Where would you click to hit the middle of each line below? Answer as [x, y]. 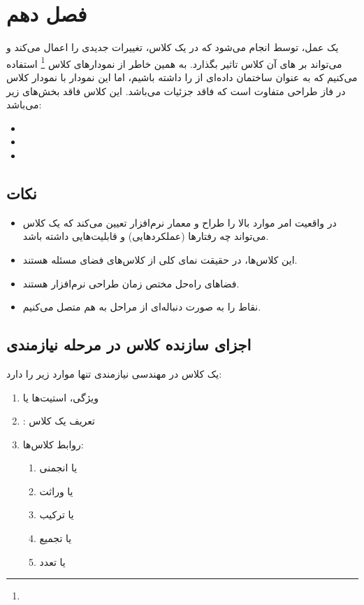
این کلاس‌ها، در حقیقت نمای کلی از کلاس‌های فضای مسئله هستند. [160, 259]
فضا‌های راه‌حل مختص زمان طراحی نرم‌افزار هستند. [131, 283]
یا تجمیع [56, 538]
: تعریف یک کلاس [59, 421]
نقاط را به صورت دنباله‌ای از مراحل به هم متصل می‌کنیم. [142, 307]
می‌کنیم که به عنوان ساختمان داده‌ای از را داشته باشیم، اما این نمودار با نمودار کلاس [182, 77]
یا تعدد [52, 561]
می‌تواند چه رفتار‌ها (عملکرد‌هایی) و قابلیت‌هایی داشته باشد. [146, 236]
